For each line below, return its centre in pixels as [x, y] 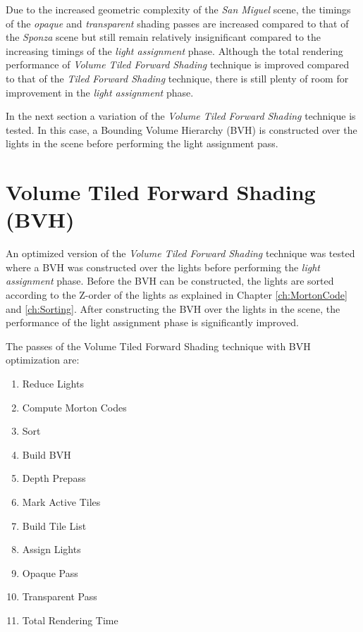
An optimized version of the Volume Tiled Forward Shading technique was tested [180, 253]
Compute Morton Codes [74, 407]
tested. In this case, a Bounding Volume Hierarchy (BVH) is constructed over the [181, 129]
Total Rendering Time [70, 620]
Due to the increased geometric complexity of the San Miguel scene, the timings [178, 9]
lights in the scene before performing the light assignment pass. [142, 143]
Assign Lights [51, 549]
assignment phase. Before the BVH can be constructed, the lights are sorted [170, 281]
